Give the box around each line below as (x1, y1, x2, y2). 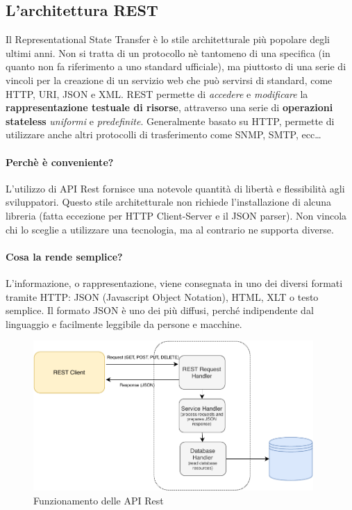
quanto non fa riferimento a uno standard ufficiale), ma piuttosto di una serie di (6, 59, 346, 74)
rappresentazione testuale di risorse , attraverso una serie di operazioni (6, 100, 333, 115)
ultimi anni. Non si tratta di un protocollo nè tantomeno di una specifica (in (6, 45, 330, 60)
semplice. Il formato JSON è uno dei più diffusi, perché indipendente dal (6, 303, 314, 318)
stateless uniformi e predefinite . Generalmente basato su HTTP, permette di (6, 113, 335, 128)
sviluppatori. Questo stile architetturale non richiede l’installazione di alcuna (6, 195, 332, 209)
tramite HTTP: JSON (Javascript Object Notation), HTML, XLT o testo (6, 289, 319, 304)
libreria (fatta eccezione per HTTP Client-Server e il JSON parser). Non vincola (6, 208, 347, 222)
